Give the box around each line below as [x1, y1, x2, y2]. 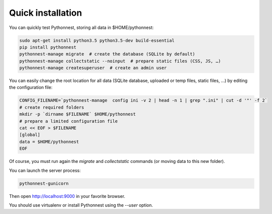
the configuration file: [9, 84, 52, 90]
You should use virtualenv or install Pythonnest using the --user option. [9, 202, 153, 208]
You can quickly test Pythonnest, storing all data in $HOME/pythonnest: [9, 25, 154, 30]
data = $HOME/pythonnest [19, 139, 79, 144]
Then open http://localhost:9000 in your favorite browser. [9, 193, 125, 199]
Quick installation [9, 7, 82, 18]
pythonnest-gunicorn [19, 181, 69, 186]
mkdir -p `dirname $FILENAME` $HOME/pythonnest [19, 111, 136, 117]
